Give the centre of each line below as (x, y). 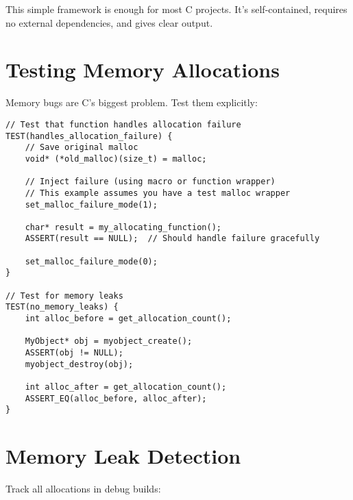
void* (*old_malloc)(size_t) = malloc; (116, 159)
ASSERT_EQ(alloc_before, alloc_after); (116, 398)
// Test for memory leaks (64, 296)
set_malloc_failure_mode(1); (91, 204)
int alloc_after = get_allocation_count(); (126, 387)
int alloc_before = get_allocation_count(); (128, 319)
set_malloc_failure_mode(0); (91, 261)
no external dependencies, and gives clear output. (109, 22)
